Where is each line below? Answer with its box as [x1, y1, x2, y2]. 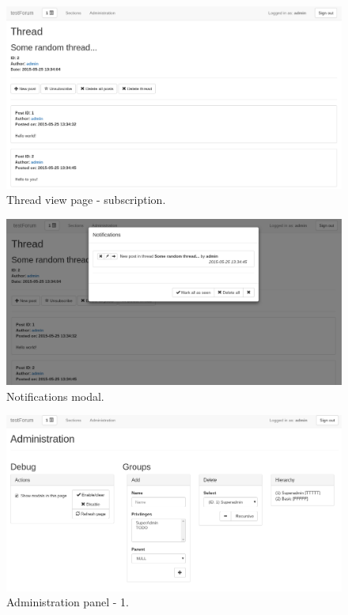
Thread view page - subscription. [6, 191, 166, 208]
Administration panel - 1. [6, 594, 129, 610]
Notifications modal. [6, 387, 104, 404]
